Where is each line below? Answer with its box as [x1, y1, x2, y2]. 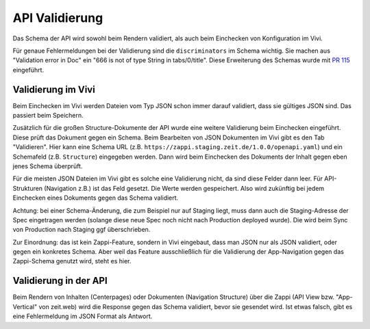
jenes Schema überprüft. [12, 161, 83, 170]
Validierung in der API [12, 275, 108, 287]
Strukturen [12, 184, 43, 192]
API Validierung [12, 10, 103, 25]
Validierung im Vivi [12, 83, 95, 95]
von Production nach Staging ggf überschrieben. [12, 226, 151, 234]
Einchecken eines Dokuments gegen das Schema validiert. [12, 194, 179, 202]
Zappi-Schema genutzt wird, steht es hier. [12, 257, 132, 265]
